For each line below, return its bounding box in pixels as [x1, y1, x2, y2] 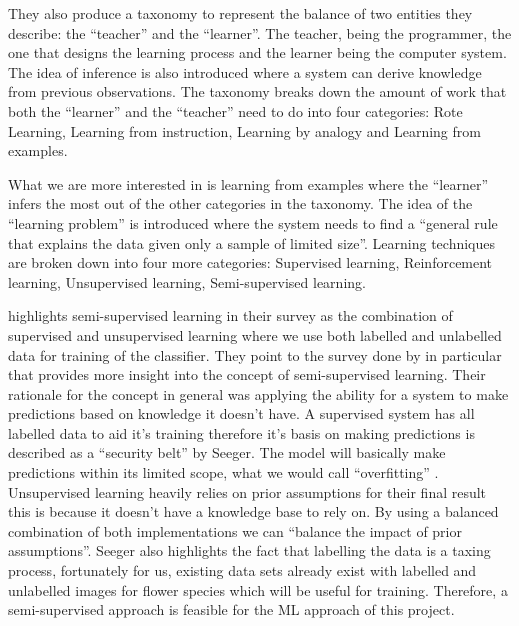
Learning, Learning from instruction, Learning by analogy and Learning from [8, 120, 481, 141]
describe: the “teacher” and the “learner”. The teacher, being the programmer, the [8, 22, 512, 43]
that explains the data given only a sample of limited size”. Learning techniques [8, 232, 496, 253]
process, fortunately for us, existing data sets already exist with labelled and [8, 560, 477, 581]
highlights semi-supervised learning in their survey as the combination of [8, 305, 453, 326]
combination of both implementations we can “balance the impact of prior [8, 520, 462, 541]
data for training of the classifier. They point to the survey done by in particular [8, 344, 502, 365]
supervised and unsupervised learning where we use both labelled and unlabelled [8, 324, 502, 345]
